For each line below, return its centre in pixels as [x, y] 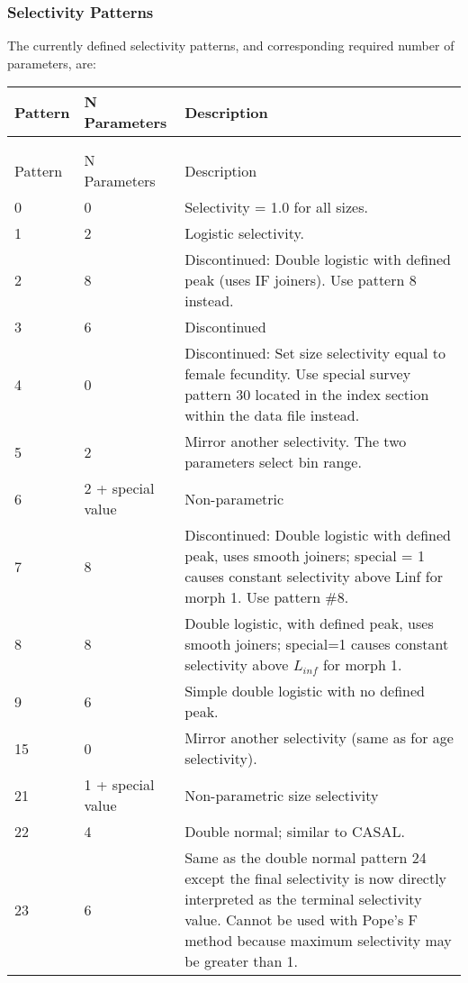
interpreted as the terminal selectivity [303, 899]
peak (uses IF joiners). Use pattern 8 [301, 280]
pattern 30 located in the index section [307, 395]
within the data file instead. [272, 415]
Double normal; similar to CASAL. [295, 832]
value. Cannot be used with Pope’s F [301, 920]
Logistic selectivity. [245, 233]
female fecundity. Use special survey [298, 374]
